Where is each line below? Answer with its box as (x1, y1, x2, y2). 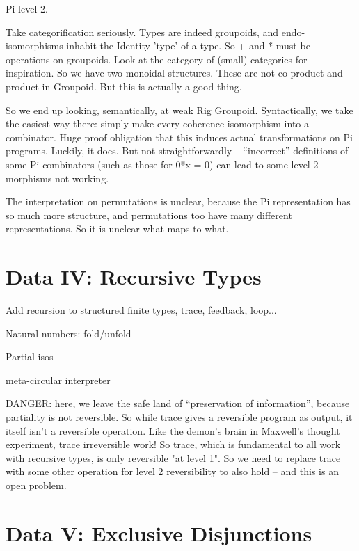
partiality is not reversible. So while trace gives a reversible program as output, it (6, 410, 353, 424)
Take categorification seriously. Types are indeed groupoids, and (6, 24, 279, 39)
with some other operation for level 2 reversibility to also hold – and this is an (6, 464, 339, 479)
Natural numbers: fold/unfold (6, 326, 131, 340)
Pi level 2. (6, 1, 48, 15)
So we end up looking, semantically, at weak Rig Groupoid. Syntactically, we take (6, 102, 353, 117)
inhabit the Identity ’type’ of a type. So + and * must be (66, 38, 310, 53)
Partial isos (6, 349, 54, 364)
